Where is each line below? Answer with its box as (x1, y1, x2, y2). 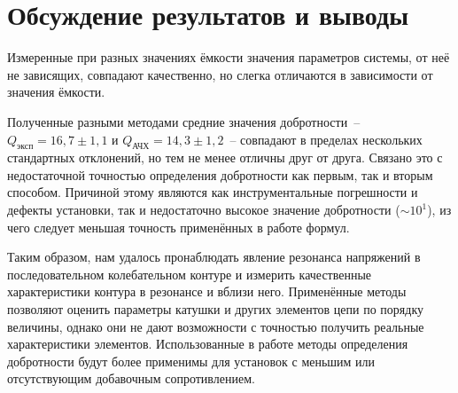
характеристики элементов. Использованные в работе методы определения (7, 334, 408, 353)
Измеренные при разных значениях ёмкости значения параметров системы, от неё (7, 48, 450, 67)
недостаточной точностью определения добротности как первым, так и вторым (7, 165, 433, 184)
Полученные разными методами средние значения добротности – (7, 112, 361, 130)
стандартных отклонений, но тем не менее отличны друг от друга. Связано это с (7, 148, 443, 167)
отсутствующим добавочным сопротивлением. (7, 369, 255, 388)
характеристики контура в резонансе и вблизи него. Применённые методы (7, 282, 407, 301)
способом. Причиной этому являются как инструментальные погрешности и (7, 183, 418, 201)
